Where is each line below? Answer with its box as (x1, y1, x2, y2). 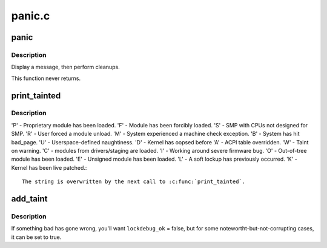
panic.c (11, 9, 50, 22)
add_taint (11, 194, 48, 204)
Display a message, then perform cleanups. (11, 64, 121, 71)
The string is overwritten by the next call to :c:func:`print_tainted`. (22, 178, 246, 185)
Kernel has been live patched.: (11, 164, 87, 171)
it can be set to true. (11, 233, 62, 241)
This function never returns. (11, 75, 81, 82)
